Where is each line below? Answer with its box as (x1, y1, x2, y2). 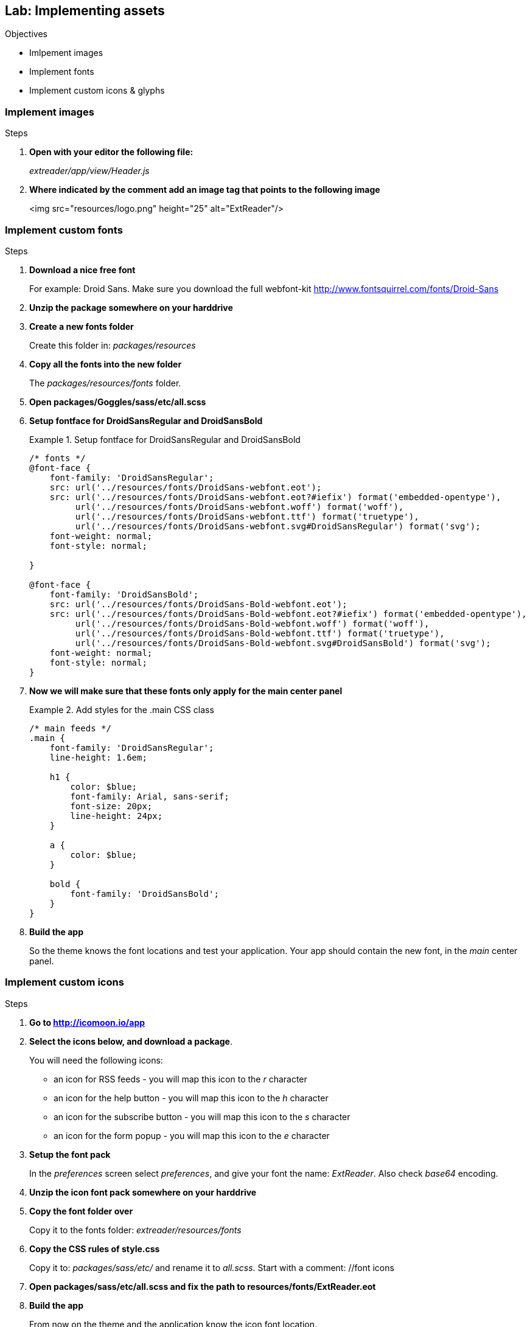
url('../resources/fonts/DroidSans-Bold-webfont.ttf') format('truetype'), (75, 628, 445, 638)
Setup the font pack (29, 1149, 111, 1160)
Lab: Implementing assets (5, 3, 165, 18)
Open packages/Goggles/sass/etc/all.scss (29, 396, 206, 407)
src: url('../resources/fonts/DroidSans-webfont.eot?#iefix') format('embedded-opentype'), (49, 492, 501, 502)
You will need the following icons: (29, 1054, 163, 1065)
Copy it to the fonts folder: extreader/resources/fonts (29, 1224, 242, 1235)
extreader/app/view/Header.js (29, 165, 150, 176)
